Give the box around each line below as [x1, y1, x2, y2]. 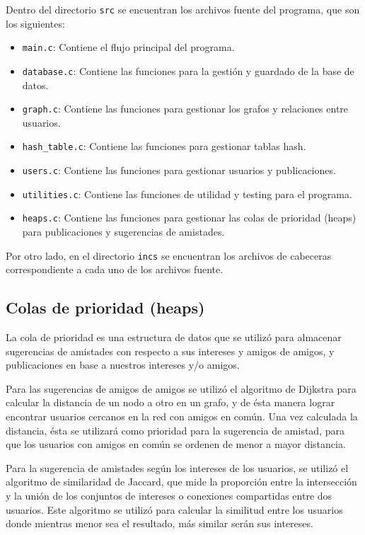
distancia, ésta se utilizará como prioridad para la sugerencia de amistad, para [6, 422, 344, 437]
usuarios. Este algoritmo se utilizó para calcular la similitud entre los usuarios [6, 502, 343, 517]
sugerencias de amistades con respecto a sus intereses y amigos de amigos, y [6, 343, 335, 358]
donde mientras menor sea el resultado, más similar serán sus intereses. [6, 516, 313, 531]
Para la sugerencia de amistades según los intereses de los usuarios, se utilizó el [6, 460, 349, 475]
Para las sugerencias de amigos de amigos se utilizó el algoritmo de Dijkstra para [6, 381, 357, 396]
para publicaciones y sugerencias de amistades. [22, 224, 225, 239]
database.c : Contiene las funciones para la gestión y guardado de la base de [22, 63, 354, 78]
